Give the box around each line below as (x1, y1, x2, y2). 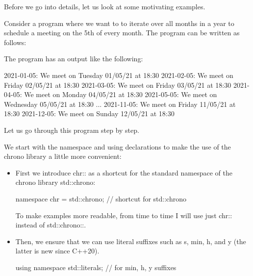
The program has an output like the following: (4, 53, 143, 64)
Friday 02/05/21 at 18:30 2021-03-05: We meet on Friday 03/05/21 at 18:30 (4, 79, 231, 90)
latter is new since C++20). (15, 246, 100, 256)
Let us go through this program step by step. (4, 125, 139, 135)
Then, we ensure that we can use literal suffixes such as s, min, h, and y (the (15, 236, 246, 246)
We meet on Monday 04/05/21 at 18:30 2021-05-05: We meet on (24, 89, 217, 100)
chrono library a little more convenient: (4, 151, 122, 161)
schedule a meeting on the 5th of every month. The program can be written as (4, 27, 240, 38)
